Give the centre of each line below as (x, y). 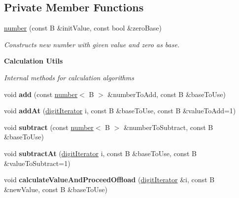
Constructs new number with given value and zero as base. (92, 44)
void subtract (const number (49, 127)
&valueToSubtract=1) (37, 163)
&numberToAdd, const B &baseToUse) (167, 94)
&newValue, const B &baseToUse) (56, 189)
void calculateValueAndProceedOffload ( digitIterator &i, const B (109, 180)
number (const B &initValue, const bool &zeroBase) (83, 28)
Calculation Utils (34, 61)
